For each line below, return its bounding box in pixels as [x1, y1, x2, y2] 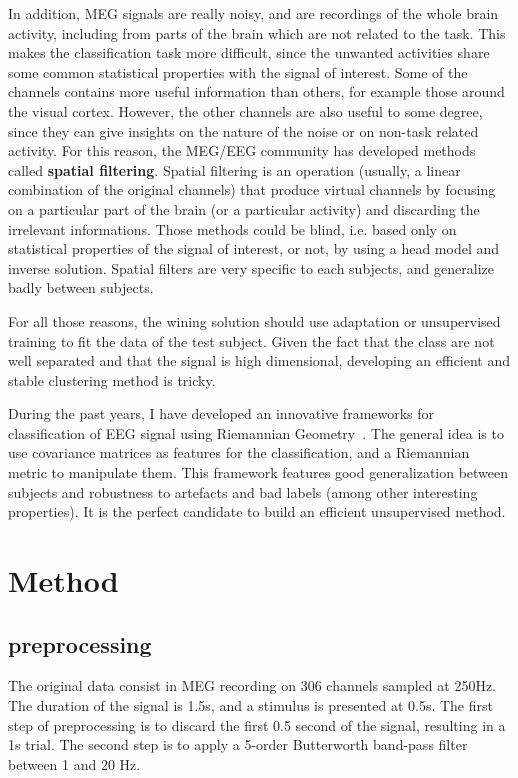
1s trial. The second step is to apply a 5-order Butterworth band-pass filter [8, 734, 468, 755]
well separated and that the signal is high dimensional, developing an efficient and [8, 350, 511, 371]
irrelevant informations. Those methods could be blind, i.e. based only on [8, 218, 457, 239]
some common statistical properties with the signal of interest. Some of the [8, 61, 468, 82]
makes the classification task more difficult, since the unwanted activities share [8, 42, 490, 63]
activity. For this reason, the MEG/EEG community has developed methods [8, 140, 476, 161]
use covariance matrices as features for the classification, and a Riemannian [8, 442, 470, 463]
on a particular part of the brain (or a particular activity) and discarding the [8, 198, 480, 219]
